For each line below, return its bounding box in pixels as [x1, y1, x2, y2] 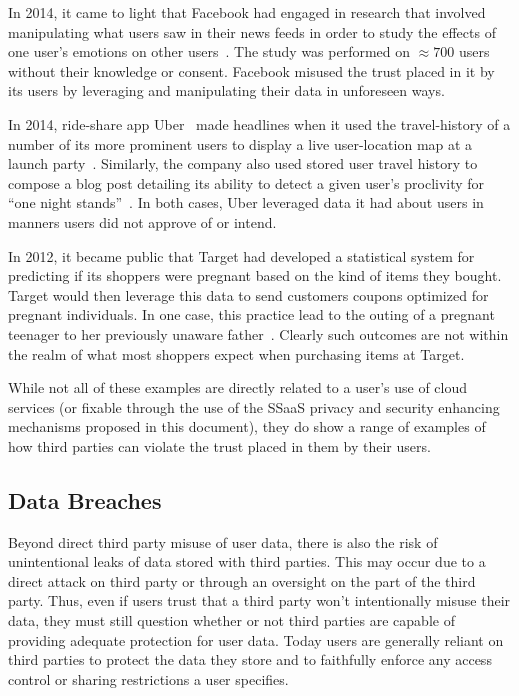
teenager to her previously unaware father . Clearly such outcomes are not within [8, 323, 509, 344]
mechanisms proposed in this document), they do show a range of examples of [8, 416, 486, 437]
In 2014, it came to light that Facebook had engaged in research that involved [8, 2, 486, 22]
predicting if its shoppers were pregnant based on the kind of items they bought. [8, 265, 502, 286]
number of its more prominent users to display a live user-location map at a [8, 133, 473, 154]
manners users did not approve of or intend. [8, 211, 277, 232]
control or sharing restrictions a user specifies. [8, 668, 289, 689]
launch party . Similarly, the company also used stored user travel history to [8, 153, 478, 174]
